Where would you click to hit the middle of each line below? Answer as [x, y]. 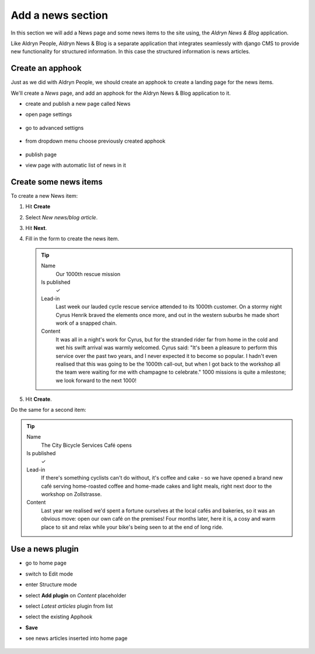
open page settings [49, 115]
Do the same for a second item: [49, 410]
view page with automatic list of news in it [76, 165]
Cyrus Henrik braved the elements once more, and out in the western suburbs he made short [167, 315]
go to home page [46, 563]
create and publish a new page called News [78, 104]
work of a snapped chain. [86, 323]
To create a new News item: [44, 195]
